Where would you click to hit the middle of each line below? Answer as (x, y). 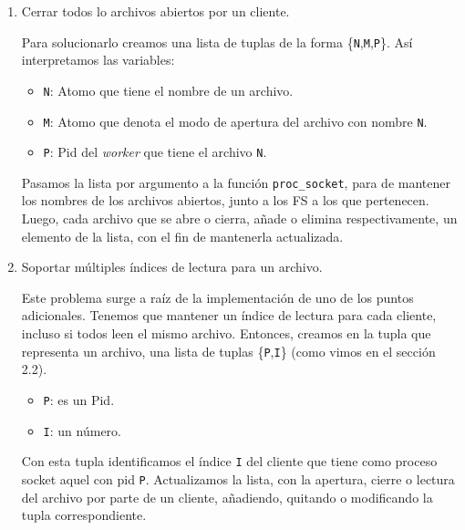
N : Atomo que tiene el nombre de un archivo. (168, 90)
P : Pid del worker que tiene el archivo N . (155, 152)
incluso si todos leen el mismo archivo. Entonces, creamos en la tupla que (226, 333)
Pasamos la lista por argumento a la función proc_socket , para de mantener (236, 182)
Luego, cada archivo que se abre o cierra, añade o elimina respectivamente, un (239, 218)
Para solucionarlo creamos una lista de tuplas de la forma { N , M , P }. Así (217, 42)
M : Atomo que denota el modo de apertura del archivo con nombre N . (235, 121)
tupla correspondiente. (84, 515)
